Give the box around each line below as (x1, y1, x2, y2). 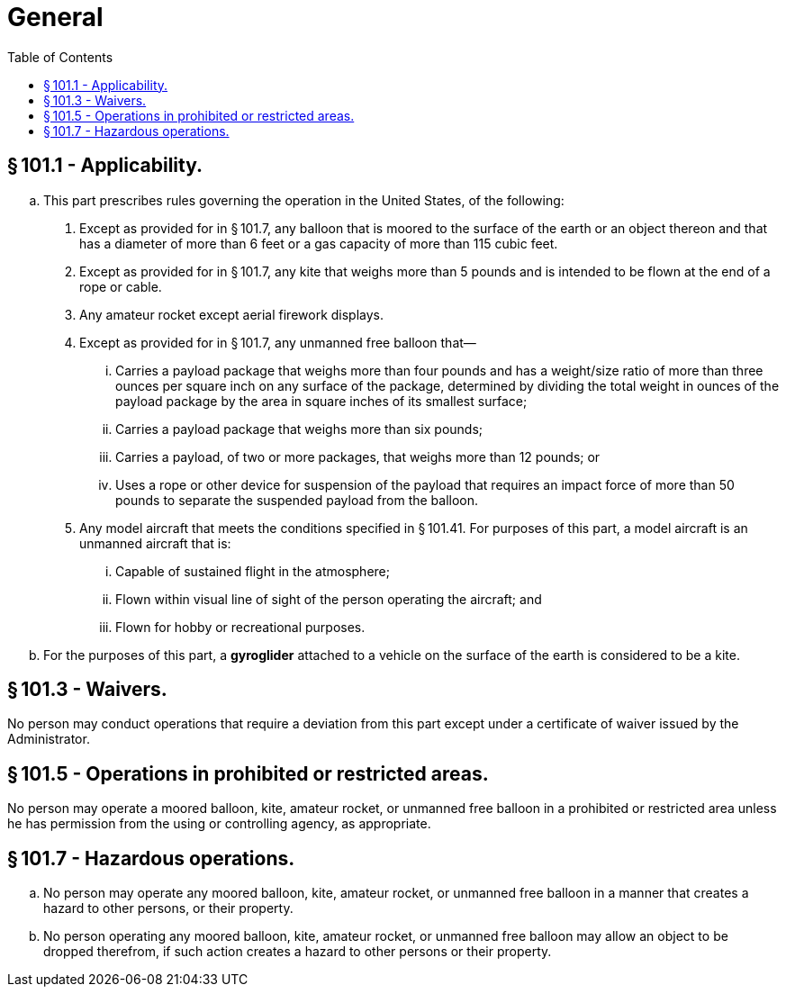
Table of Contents (7, 49, 113, 65)
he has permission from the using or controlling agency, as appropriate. (7, 816, 431, 832)
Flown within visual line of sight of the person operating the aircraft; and (115, 591, 542, 607)
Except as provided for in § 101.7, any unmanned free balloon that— (79, 334, 476, 350)
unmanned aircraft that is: (79, 535, 231, 551)
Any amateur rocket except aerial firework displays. (79, 306, 384, 322)
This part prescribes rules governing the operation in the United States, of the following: (43, 192, 565, 208)
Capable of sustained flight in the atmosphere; (115, 563, 390, 579)
